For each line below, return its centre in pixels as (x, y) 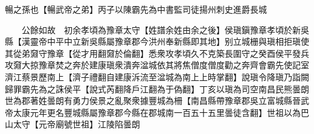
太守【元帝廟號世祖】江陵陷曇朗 (76, 124)
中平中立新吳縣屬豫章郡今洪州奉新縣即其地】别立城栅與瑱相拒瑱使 (178, 41)
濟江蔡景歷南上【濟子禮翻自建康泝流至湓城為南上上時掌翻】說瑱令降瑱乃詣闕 (157, 76)
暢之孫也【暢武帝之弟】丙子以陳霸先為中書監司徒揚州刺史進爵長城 (136, 9)
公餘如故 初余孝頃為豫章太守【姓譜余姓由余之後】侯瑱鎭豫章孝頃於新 (161, 29)
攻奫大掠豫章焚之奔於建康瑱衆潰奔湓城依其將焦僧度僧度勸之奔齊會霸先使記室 (157, 65)
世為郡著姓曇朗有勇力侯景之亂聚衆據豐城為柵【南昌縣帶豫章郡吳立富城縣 (149, 101)
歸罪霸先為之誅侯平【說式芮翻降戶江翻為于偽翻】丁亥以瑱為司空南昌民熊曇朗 (157, 88)
